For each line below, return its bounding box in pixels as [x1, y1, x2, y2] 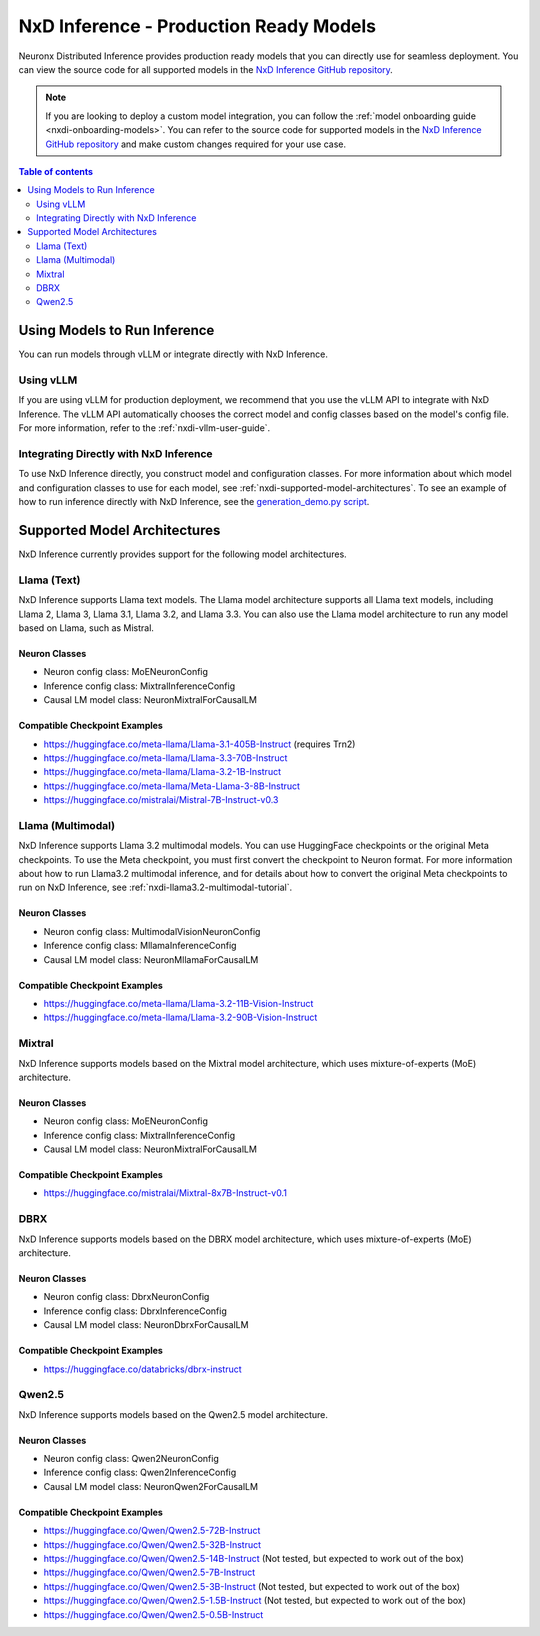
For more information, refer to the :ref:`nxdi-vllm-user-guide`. [18, 422, 271, 434]
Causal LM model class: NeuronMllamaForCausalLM [43, 953, 259, 965]
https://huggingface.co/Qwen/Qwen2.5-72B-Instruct [43, 1525, 261, 1537]
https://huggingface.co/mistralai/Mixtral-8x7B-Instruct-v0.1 [43, 1187, 287, 1199]
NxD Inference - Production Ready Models [18, 15, 377, 37]
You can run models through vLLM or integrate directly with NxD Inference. [18, 348, 329, 360]
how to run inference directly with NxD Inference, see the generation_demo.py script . [18, 496, 370, 508]
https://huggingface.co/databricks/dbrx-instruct [43, 1363, 242, 1375]
